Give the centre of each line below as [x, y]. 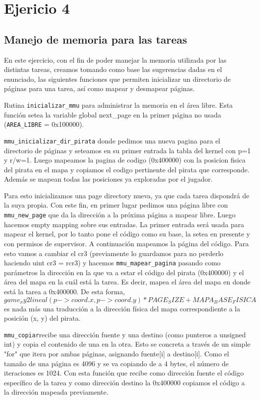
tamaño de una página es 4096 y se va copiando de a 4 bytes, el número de [116, 363]
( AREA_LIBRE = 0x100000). [44, 124]
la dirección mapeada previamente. [56, 392]
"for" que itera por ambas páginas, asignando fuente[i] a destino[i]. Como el [117, 353]
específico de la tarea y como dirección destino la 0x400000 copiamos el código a [125, 382]
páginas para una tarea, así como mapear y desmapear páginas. [99, 88]
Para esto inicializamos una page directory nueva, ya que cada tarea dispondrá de [127, 195]
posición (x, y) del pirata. [42, 318]
